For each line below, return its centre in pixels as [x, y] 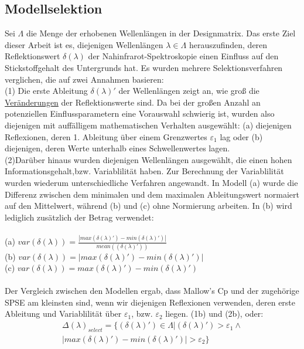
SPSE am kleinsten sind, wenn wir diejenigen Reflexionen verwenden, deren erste [150, 302]
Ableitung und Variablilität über [63, 314]
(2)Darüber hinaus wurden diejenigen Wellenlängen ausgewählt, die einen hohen [148, 159]
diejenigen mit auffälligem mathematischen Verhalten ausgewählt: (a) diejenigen [148, 125]
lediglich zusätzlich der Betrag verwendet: [79, 217]
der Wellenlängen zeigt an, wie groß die [189, 91]
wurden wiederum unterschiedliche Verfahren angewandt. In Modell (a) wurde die [151, 182]
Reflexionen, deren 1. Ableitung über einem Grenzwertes [106, 136]
